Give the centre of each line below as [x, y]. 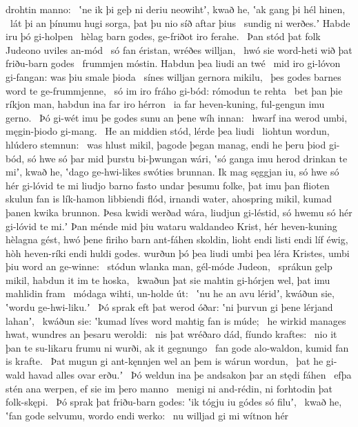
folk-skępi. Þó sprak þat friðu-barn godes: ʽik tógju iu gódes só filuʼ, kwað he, [174, 402]
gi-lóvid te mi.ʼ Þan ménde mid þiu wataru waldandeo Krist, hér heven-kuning [171, 226]
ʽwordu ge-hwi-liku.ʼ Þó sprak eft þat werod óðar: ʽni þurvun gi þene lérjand [169, 307]
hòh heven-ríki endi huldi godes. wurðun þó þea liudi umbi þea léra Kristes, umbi [178, 253]
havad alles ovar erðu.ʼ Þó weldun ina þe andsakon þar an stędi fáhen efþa [190, 375]
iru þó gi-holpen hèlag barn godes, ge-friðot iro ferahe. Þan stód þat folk [163, 36]
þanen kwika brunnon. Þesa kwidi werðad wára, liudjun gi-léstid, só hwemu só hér [179, 212]
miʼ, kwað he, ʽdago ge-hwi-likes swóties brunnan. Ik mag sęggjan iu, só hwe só [172, 172]
